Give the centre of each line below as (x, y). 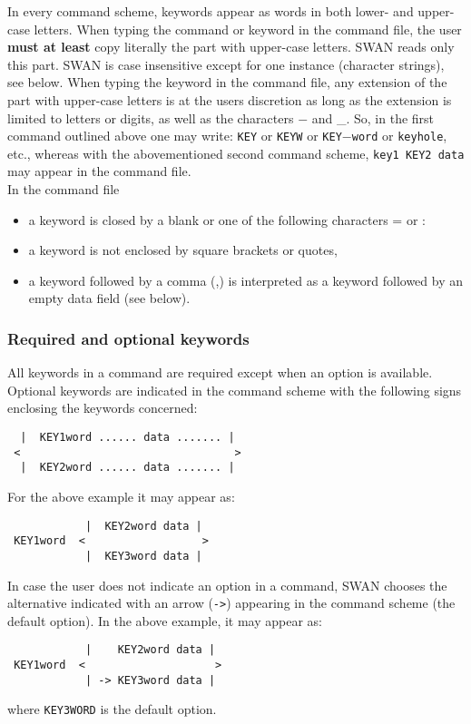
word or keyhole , (399, 136)
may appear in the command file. (99, 171)
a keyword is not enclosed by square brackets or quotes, (183, 250)
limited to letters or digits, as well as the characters (151, 117)
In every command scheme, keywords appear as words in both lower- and (211, 11)
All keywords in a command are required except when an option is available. (220, 372)
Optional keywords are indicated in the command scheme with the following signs (235, 390)
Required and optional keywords (128, 338)
